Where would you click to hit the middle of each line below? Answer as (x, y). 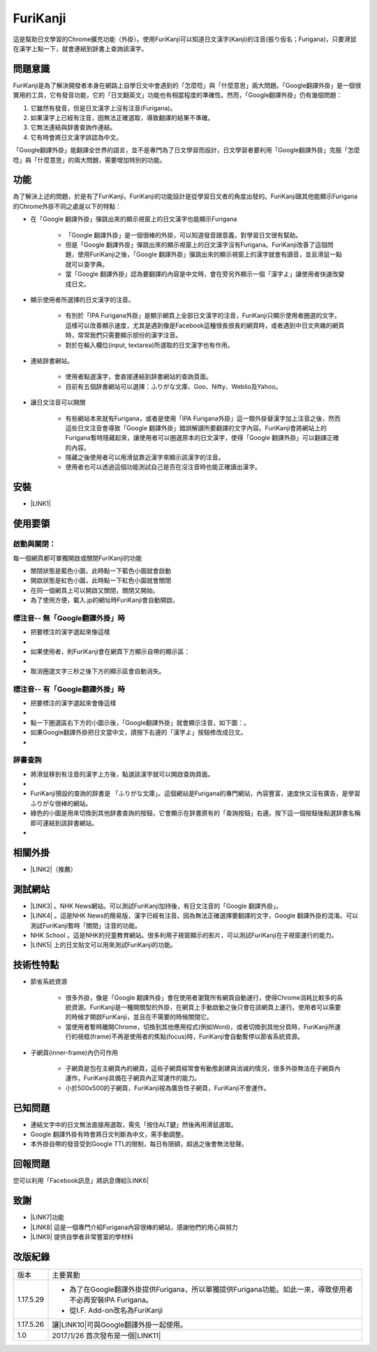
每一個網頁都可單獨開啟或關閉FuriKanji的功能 (77, 558)
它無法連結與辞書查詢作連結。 (73, 127)
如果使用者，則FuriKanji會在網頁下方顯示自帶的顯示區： (110, 652)
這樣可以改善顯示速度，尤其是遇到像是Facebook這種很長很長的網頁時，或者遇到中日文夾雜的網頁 (205, 325)
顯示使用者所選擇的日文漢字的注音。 (82, 300)
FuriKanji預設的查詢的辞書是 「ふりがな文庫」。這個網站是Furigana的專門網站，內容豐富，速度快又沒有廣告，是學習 (195, 793)
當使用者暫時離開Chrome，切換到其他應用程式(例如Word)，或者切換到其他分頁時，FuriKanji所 (200, 1027)
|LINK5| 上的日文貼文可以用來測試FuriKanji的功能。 (104, 945)
